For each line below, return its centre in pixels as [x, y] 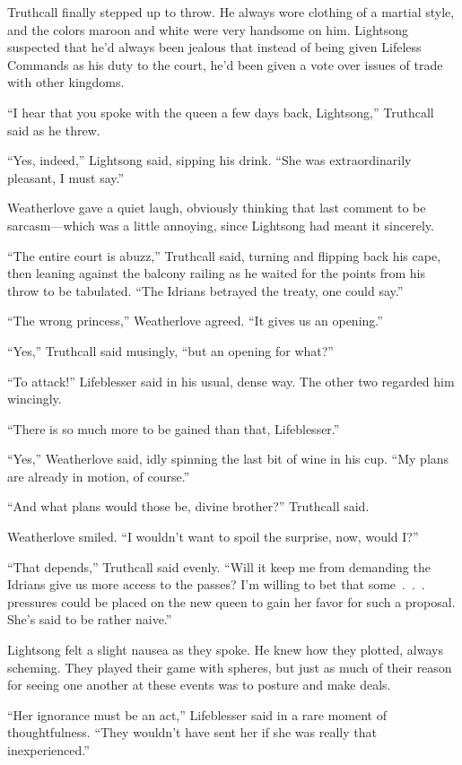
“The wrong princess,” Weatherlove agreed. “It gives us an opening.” [195, 321]
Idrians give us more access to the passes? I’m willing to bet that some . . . [216, 584]
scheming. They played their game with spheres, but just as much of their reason [230, 667]
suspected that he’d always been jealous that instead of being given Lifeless [214, 47]
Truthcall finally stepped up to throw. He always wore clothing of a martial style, [231, 12]
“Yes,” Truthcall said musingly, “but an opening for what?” [170, 350]
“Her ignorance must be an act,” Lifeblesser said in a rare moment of [197, 714]
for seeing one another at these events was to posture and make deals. [199, 685]
